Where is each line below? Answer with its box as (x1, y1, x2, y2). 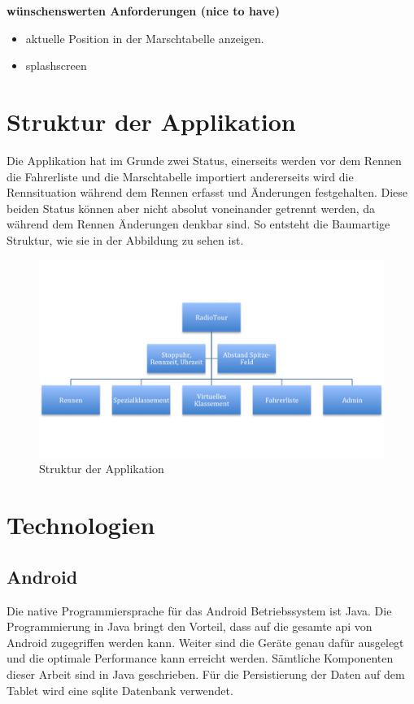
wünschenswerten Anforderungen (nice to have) (7, 2, 280, 19)
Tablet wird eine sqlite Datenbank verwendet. (7, 681, 233, 698)
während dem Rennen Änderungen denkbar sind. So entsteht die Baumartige (7, 215, 390, 232)
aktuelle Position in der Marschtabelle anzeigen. (25, 29, 264, 46)
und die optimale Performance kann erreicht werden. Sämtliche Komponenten (7, 650, 394, 667)
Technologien (7, 508, 155, 541)
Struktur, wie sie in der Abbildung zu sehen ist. (7, 231, 244, 248)
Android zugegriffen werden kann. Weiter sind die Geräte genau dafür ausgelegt (7, 633, 404, 650)
